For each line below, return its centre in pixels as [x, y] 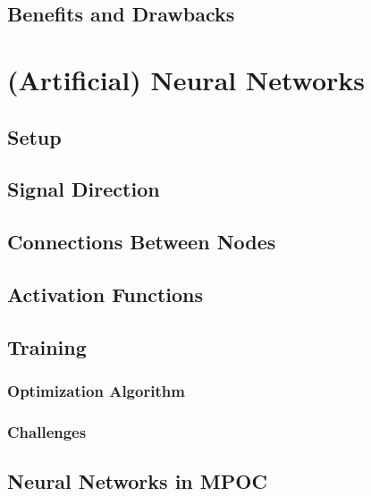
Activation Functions [105, 294]
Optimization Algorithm [96, 390]
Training [47, 346]
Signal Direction [84, 189]
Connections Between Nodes [142, 242]
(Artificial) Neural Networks [186, 79]
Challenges [47, 431]
